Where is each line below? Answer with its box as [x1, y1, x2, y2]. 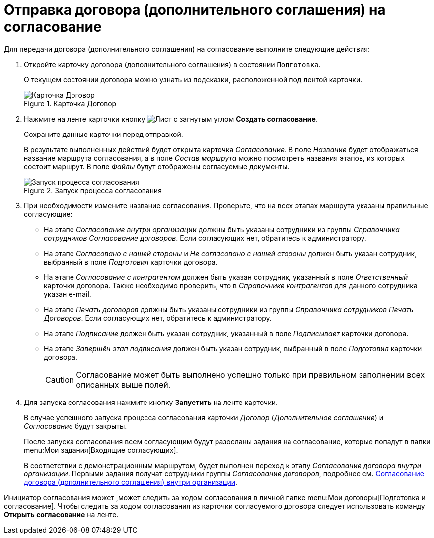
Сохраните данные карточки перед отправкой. [24, 130, 183, 138]
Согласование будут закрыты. [24, 421, 127, 430]
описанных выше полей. [76, 379, 171, 390]
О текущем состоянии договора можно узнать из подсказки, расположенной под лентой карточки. [24, 75, 362, 84]
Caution [45, 374, 74, 385]
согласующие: [24, 209, 72, 218]
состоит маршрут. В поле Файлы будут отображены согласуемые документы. [24, 162, 289, 171]
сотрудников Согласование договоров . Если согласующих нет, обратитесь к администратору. [44, 233, 366, 242]
